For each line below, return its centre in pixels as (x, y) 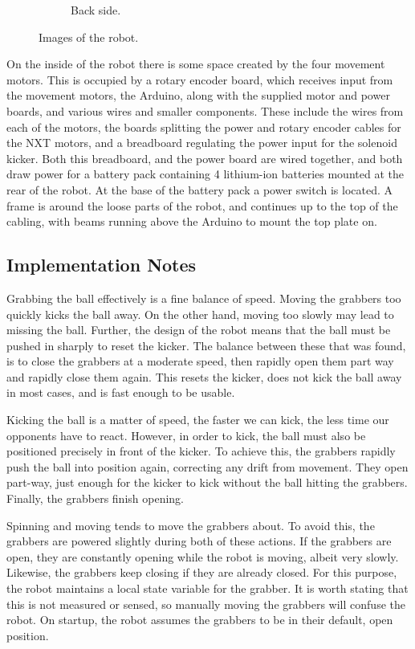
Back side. (96, 10)
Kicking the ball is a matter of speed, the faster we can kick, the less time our (198, 420)
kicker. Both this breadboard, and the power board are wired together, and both (205, 158)
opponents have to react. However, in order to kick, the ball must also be (186, 435)
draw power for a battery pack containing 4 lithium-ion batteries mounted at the (205, 174)
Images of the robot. (89, 37)
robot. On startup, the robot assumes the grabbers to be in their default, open (200, 620)
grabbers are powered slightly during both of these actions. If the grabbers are (199, 541)
